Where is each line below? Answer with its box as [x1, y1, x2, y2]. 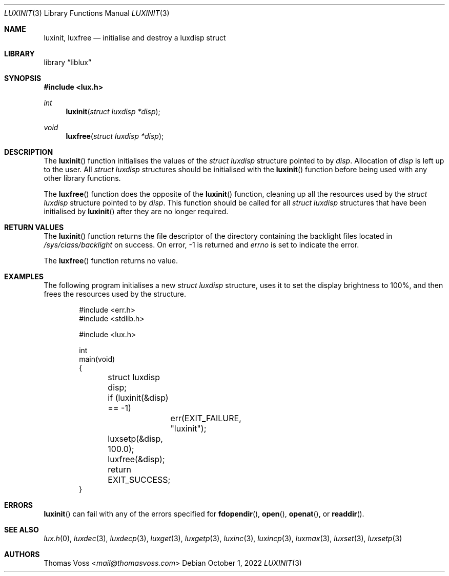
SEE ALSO [4, 525, 39, 534]
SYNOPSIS [4, 74, 42, 83]
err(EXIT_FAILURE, [170, 413, 241, 423]
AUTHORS [4, 550, 40, 559]
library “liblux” [44, 58, 92, 67]
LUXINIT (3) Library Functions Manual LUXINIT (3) [4, 9, 170, 17]
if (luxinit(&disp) [108, 393, 169, 403]
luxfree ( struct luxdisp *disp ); [66, 132, 164, 140]
